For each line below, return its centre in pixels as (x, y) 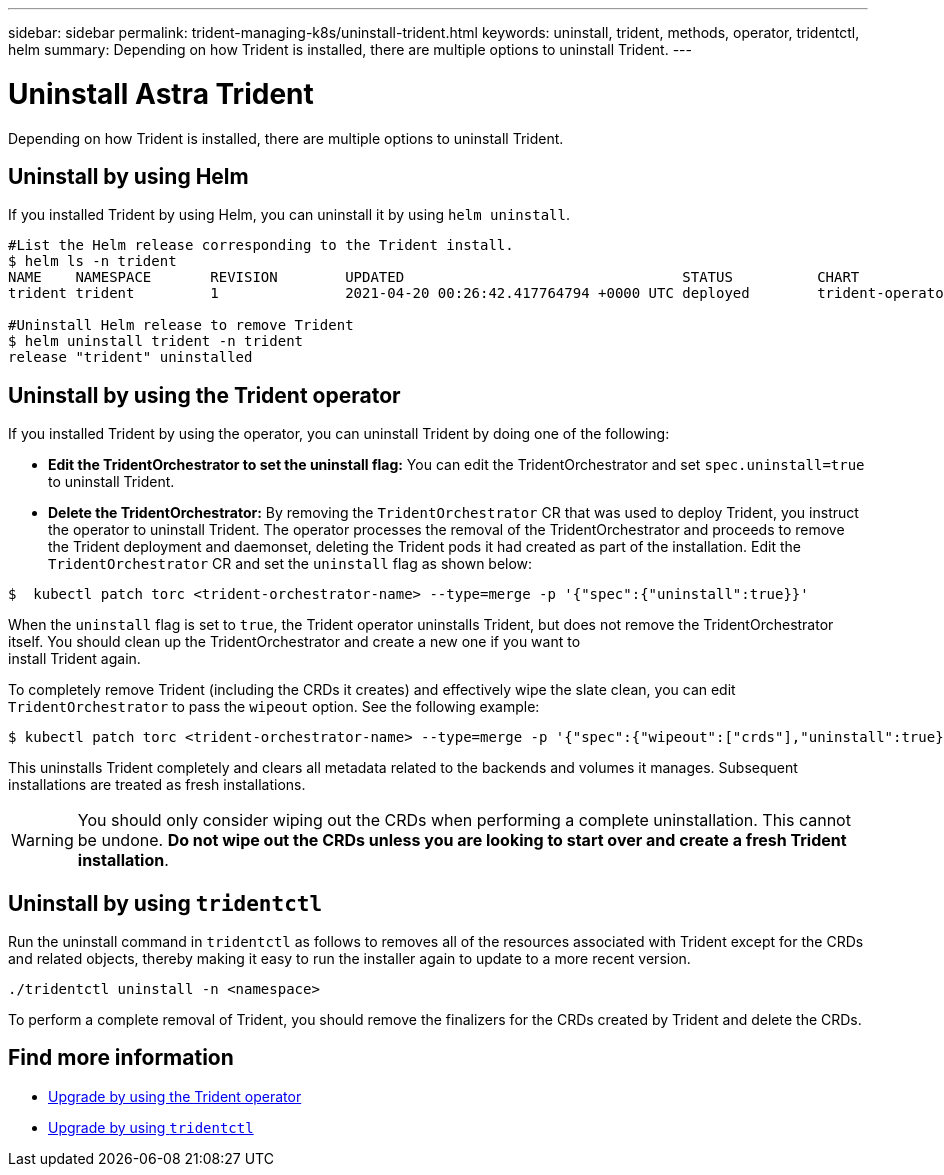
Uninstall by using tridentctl (165, 903)
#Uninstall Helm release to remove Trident (181, 325)
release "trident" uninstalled (130, 357)
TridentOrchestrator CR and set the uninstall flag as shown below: (290, 564)
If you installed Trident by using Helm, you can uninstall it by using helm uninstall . (289, 215)
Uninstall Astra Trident (161, 93)
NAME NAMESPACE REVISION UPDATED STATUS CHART (434, 277)
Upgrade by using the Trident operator (175, 1096)
